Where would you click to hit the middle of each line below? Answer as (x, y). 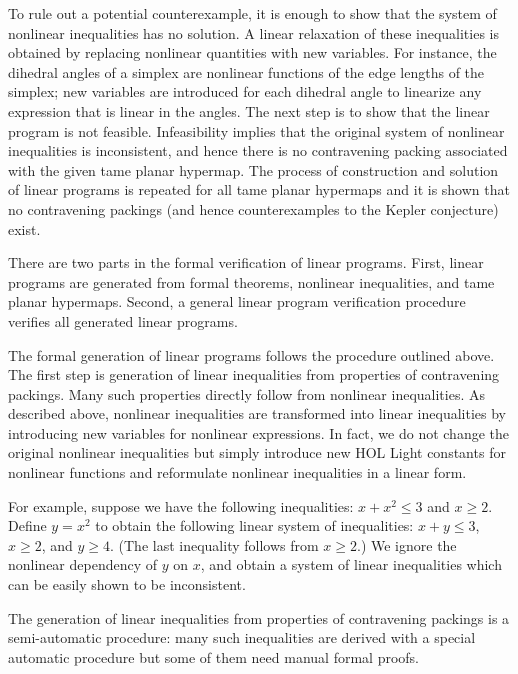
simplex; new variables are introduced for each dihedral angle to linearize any (245, 91)
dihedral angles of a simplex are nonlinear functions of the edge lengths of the (246, 71)
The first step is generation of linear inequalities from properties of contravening (254, 374)
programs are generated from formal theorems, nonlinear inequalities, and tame (251, 281)
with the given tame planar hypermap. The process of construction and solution (253, 169)
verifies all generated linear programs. (123, 320)
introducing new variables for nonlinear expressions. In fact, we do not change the (259, 432)
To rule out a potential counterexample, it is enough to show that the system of (252, 13)
